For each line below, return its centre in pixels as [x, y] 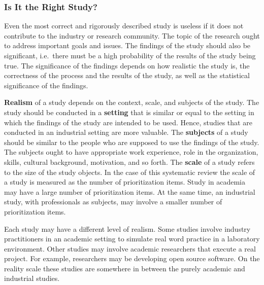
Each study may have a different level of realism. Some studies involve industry [127, 228]
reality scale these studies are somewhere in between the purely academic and [125, 268]
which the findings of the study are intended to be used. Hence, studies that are [128, 122]
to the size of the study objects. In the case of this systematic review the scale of [130, 172]
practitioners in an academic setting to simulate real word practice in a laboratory [132, 239]
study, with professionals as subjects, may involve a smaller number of [113, 202]
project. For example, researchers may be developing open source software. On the [132, 258]
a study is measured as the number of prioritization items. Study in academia [125, 182]
